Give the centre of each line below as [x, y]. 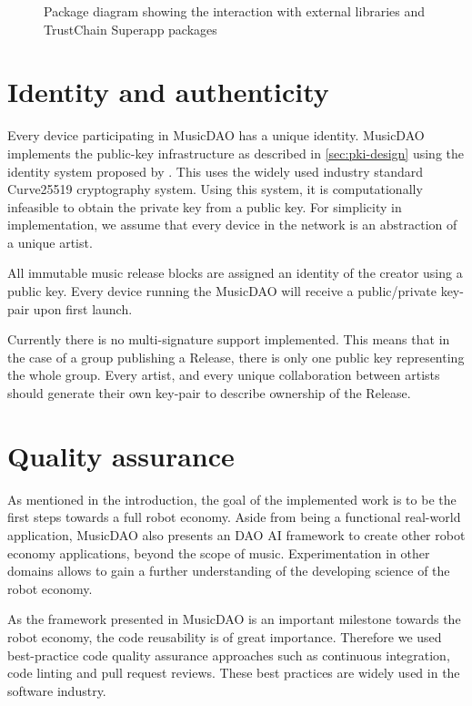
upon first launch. [83, 308]
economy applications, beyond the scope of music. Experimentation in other [219, 553]
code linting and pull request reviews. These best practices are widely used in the [234, 673]
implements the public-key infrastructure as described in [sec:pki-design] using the [236, 153]
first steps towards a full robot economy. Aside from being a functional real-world [234, 517]
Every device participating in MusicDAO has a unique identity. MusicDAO [216, 135]
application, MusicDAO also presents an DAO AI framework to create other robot [236, 534]
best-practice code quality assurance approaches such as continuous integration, [229, 655]
